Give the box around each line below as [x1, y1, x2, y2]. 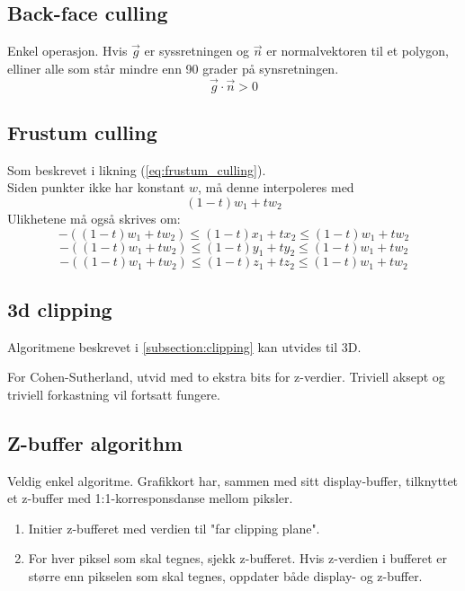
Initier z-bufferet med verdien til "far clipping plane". [28, 518, 320, 537]
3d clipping [7, 295, 112, 322]
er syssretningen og [144, 41, 250, 60]
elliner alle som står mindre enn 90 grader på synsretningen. [7, 58, 339, 77]
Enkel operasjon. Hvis [7, 41, 128, 60]
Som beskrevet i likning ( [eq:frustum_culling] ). [7, 160, 266, 179]
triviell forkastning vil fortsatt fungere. [7, 384, 220, 403]
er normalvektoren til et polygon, [266, 41, 449, 60]
